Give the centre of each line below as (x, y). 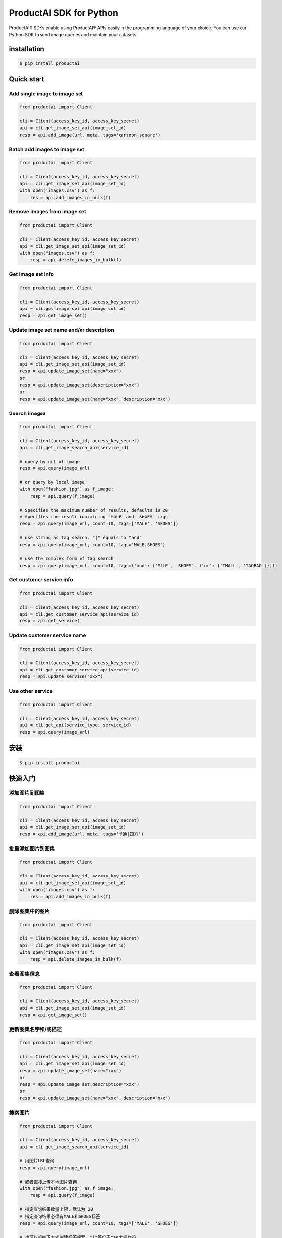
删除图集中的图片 (29, 911)
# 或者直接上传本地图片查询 (48, 1182)
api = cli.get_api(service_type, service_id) (76, 725)
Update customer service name (48, 635)
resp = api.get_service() (51, 621)
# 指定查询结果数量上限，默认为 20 (56, 1209)
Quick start (27, 79)
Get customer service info (41, 580)
